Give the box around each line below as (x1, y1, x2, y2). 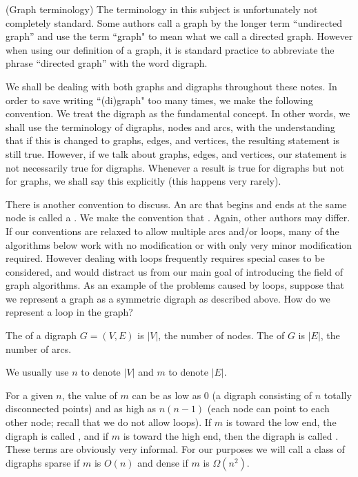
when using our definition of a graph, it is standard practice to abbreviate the (6, 42, 335, 57)
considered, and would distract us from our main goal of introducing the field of (6, 264, 343, 278)
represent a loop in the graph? (6, 305, 133, 319)
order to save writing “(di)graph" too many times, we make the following (6, 92, 313, 107)
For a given (6, 387, 53, 402)
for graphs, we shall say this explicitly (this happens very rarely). (6, 174, 281, 188)
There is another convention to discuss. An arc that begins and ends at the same (6, 196, 347, 211)
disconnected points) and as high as (6, 401, 157, 416)
